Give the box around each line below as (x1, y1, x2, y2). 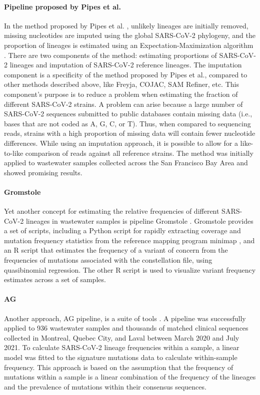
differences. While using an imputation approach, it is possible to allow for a (4, 137, 238, 148)
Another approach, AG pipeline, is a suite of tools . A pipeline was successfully (4, 313, 246, 323)
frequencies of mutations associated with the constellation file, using (4, 255, 212, 265)
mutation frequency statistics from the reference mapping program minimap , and (4, 235, 255, 245)
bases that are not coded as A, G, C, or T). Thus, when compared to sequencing (4, 118, 251, 128)
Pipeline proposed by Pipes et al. (4, 1, 121, 11)
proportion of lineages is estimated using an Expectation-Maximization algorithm (4, 39, 253, 50)
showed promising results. (4, 167, 82, 177)
